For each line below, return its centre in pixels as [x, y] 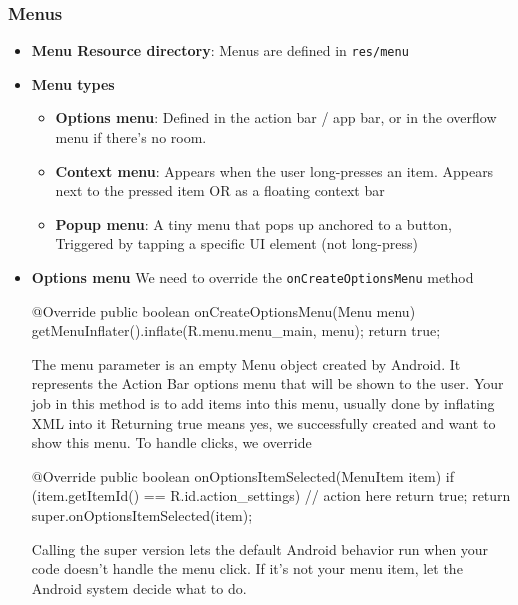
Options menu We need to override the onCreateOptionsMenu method [252, 277]
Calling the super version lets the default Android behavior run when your [260, 548]
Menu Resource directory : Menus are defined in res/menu [220, 50]
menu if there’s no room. [131, 137]
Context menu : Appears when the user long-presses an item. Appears [274, 170]
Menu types [73, 83]
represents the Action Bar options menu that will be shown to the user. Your [267, 383]
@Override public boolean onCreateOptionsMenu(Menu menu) [223, 310]
